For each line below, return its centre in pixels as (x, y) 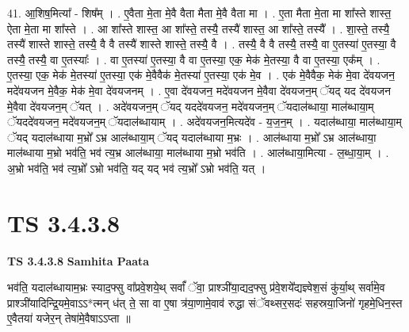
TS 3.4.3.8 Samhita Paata (78, 260)
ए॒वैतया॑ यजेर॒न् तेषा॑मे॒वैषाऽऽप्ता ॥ (69, 318)
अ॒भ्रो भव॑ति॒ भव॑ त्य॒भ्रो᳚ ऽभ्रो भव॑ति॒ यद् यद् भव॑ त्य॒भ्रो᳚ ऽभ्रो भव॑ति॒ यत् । (137, 168)
